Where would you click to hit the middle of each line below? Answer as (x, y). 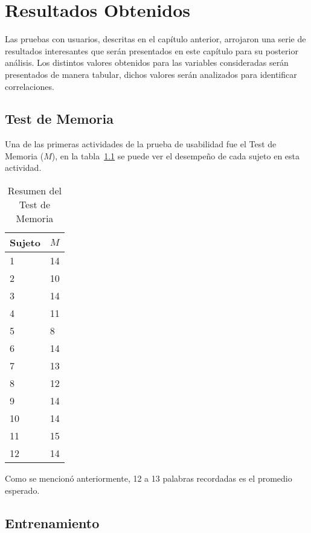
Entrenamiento (52, 522)
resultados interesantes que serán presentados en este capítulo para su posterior (152, 50)
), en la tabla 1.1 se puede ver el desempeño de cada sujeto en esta (176, 155)
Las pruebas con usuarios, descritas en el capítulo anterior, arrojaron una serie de (155, 39)
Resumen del (35, 191)
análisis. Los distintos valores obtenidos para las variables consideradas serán (147, 62)
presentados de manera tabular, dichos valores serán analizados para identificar (151, 74)
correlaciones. (30, 86)
